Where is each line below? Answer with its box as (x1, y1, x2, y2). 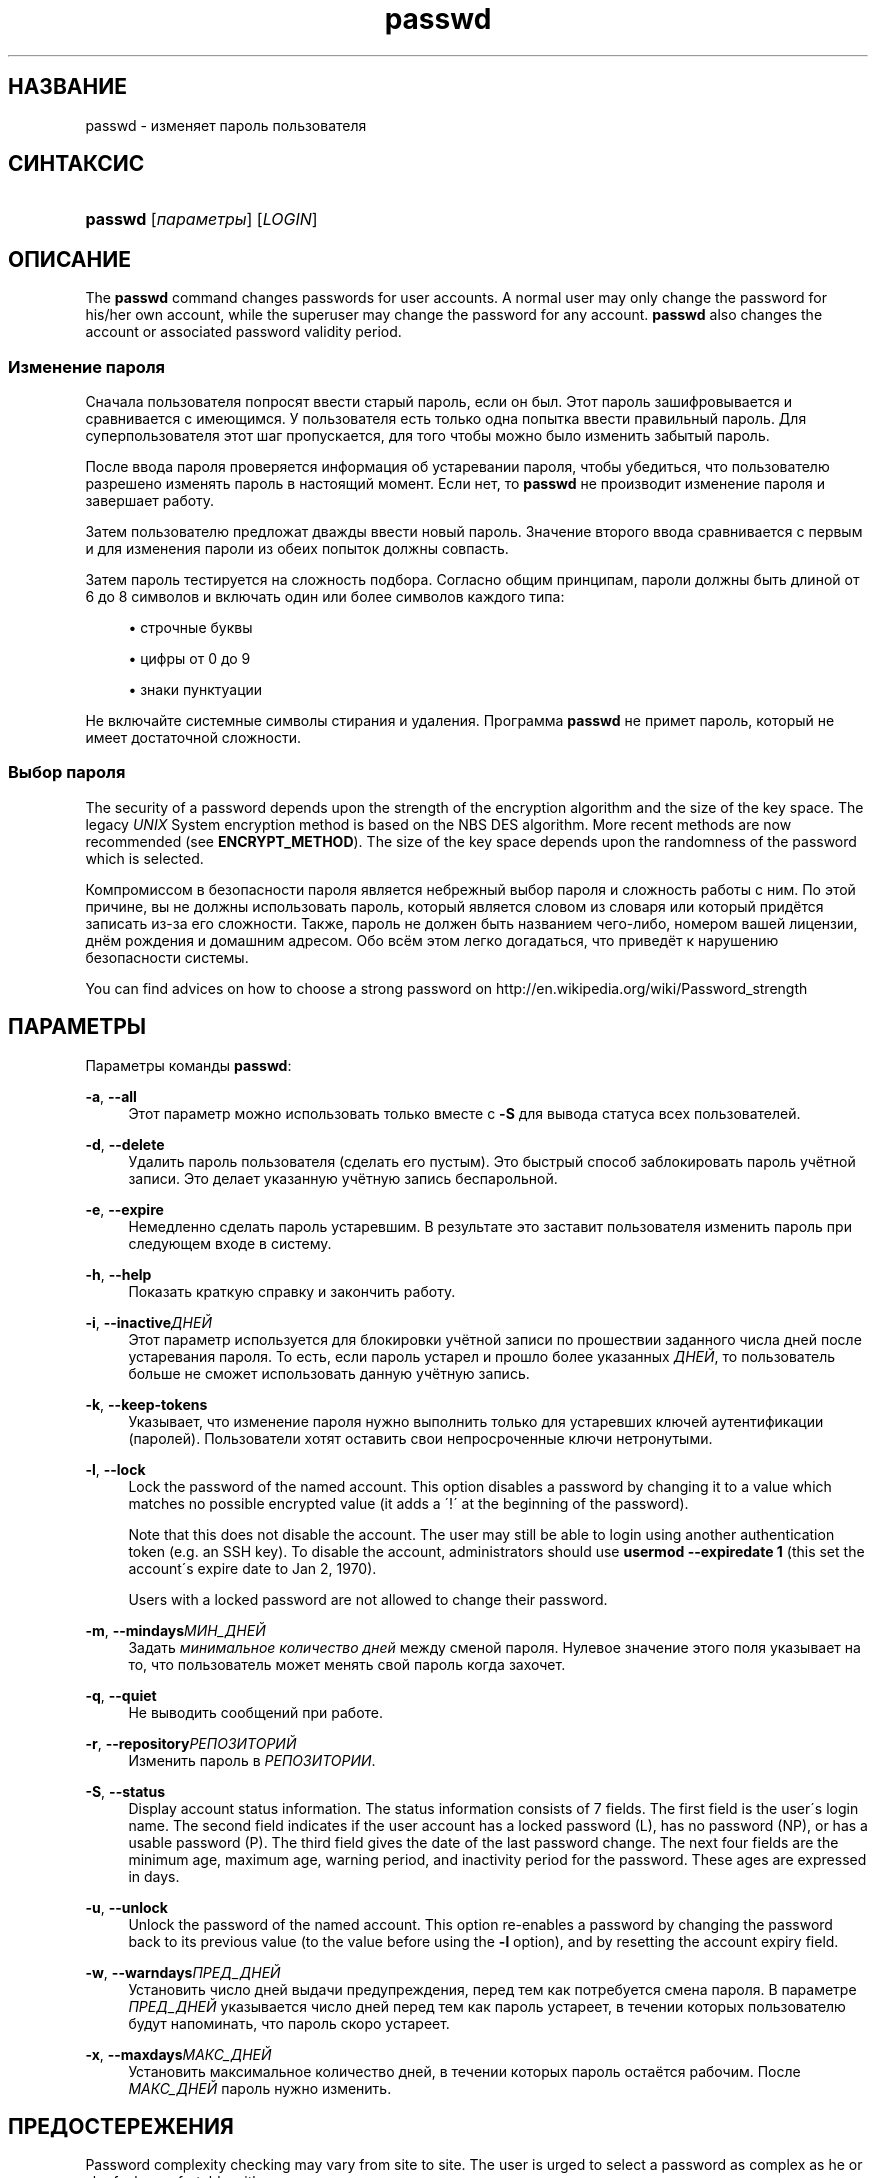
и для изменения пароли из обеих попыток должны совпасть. (85, 540, 509, 558)
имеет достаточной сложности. (85, 729, 302, 747)
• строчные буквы (128, 619, 253, 637)
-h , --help (85, 1265, 152, 1283)
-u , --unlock (85, 1898, 168, 1916)
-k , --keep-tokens (85, 1395, 208, 1413)
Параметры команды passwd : (85, 1056, 292, 1074)
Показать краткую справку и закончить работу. (128, 1282, 456, 1300)
